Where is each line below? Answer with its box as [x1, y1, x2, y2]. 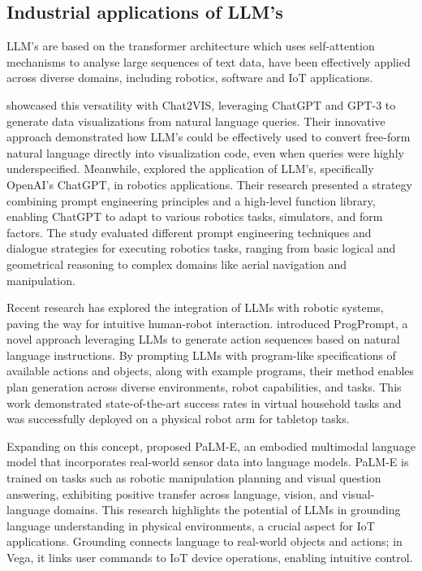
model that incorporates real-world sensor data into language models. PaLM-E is [6, 453, 409, 470]
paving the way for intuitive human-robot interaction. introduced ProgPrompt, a [6, 314, 408, 331]
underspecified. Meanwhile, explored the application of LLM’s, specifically [6, 160, 374, 177]
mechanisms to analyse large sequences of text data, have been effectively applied [6, 53, 411, 70]
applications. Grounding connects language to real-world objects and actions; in [6, 533, 403, 550]
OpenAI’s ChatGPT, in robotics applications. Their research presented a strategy [6, 175, 412, 192]
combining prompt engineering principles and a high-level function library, [6, 192, 376, 209]
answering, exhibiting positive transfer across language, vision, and [6, 485, 338, 502]
